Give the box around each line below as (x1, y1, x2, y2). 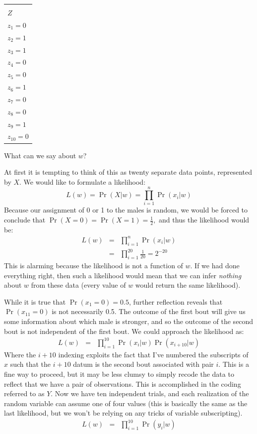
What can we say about (4, 150, 76, 160)
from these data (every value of (31, 280, 126, 290)
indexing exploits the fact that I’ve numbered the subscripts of (58, 349, 249, 359)
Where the (4, 349, 36, 359)
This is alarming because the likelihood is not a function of (4, 260, 183, 271)
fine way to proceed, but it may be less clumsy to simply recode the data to (4, 368, 234, 379)
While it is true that (4, 296, 66, 307)
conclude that (4, 215, 46, 225)
